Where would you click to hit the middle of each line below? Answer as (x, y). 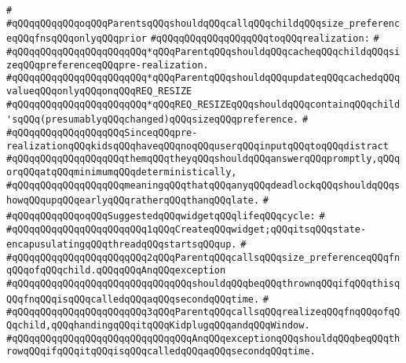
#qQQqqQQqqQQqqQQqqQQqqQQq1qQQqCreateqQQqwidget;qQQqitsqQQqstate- (187, 229)
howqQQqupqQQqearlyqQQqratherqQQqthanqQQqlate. (133, 201)
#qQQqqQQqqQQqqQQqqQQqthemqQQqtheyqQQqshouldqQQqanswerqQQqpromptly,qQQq (203, 159)
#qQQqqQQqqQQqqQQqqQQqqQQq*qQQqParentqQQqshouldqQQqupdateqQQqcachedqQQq (203, 78)
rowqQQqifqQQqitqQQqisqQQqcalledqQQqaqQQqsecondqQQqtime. (161, 352)
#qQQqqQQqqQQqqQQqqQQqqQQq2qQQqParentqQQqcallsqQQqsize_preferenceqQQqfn (203, 257)
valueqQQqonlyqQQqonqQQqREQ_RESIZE (99, 91)
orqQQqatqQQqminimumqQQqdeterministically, (122, 172)
